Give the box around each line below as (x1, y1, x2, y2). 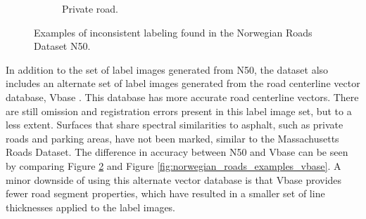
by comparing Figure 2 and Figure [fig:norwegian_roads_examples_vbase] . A (6, 158, 341, 173)
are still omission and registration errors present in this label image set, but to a (6, 103, 352, 118)
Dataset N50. (34, 39, 91, 53)
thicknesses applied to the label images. (6, 199, 176, 214)
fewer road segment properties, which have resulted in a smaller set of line (6, 186, 325, 201)
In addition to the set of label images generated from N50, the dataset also (6, 62, 329, 77)
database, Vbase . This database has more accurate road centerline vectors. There (6, 89, 359, 104)
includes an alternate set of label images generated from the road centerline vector (6, 76, 360, 91)
